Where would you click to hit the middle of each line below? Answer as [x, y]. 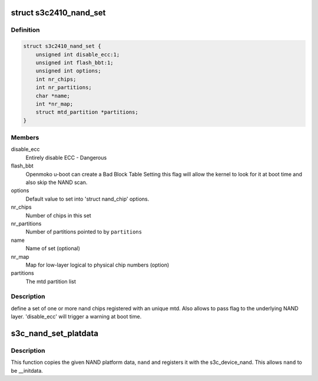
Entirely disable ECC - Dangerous [66, 157]
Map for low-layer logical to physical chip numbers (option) [97, 265]
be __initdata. [27, 370]
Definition [25, 30]
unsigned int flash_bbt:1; [75, 63]
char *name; [53, 96]
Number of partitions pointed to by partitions [84, 232]
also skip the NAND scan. [57, 182]
